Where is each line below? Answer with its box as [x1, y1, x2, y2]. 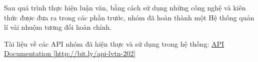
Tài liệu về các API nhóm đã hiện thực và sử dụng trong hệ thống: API [4, 38, 224, 49]
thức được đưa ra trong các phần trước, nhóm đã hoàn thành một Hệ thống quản [4, 12, 254, 22]
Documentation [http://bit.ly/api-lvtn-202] [4, 48, 136, 59]
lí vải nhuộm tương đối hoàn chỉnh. [4, 22, 112, 32]
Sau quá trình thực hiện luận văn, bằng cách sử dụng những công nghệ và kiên [4, 2, 246, 12]
